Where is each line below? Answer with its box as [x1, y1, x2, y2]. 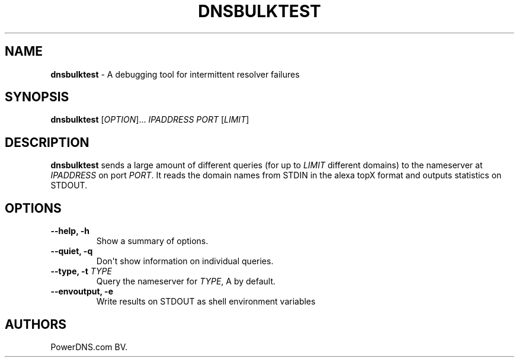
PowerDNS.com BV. [50, 341, 128, 352]
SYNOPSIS [5, 89, 69, 105]
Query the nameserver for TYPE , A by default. [96, 276, 276, 287]
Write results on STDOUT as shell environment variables [96, 296, 316, 307]
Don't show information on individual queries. [96, 256, 274, 267]
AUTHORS [5, 316, 67, 332]
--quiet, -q [50, 246, 93, 257]
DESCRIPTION [5, 134, 89, 150]
